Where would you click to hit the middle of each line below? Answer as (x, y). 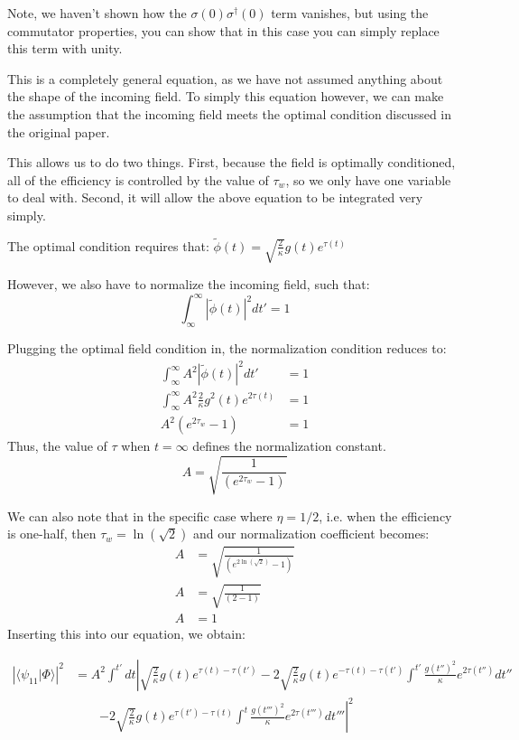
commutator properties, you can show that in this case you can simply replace (223, 30)
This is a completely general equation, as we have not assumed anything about (225, 78)
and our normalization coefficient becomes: (311, 534)
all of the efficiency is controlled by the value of (138, 179)
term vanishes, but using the (350, 13)
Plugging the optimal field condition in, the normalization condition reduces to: (227, 347)
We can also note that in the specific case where (140, 515)
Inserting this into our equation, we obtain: (126, 634)
